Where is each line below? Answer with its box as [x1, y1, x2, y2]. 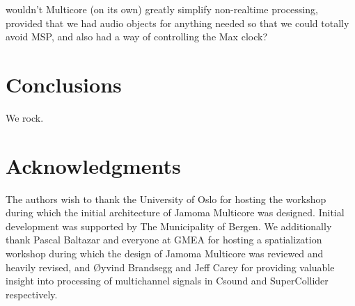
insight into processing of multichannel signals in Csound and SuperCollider [6, 273, 329, 288]
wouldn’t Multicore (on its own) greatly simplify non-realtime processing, [6, 2, 318, 16]
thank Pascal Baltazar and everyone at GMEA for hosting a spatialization [6, 232, 322, 247]
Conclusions [6, 70, 122, 98]
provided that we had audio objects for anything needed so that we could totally [6, 15, 349, 30]
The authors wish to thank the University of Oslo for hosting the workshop [6, 191, 326, 206]
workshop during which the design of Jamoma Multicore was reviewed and [6, 246, 324, 260]
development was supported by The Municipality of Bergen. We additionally [6, 218, 332, 233]
